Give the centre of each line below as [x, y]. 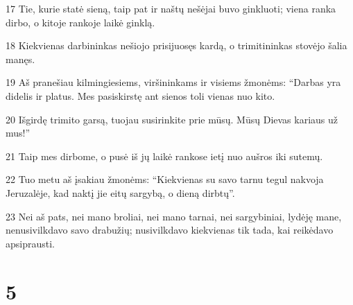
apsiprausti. [30, 243]
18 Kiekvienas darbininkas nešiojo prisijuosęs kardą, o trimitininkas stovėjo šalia [176, 45]
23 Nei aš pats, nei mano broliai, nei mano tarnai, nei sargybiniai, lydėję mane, [174, 216]
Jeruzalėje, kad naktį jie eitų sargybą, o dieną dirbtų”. [120, 192]
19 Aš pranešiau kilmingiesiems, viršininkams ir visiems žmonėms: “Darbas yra [173, 82]
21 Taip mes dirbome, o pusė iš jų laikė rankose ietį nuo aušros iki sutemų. [164, 156]
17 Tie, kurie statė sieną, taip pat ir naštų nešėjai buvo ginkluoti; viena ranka [171, 8]
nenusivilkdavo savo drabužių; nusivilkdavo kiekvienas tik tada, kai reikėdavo [170, 230]
